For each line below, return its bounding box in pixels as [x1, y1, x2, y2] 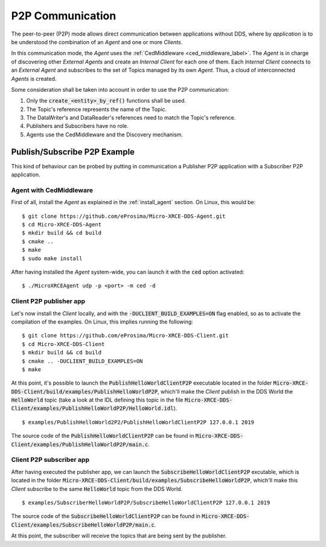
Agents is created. [11, 75, 57, 82]
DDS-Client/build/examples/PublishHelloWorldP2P [11, 388, 158, 395]
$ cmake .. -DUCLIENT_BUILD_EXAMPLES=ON [22, 357, 143, 365]
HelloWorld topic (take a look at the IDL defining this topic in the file [11, 396, 184, 404]
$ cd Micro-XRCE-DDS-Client [22, 341, 105, 347]
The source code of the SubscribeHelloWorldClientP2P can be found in [11, 513, 200, 520]
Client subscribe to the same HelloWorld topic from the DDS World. [11, 485, 183, 492]
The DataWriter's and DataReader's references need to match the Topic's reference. [26, 114, 236, 121]
